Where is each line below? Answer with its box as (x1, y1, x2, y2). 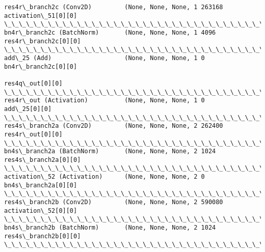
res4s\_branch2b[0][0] (4, 232, 81, 240)
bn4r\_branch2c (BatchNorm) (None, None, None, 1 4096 (4, 29, 216, 36)
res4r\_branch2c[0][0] (4, 37, 81, 45)
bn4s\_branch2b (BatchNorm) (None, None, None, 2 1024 (4, 224, 216, 232)
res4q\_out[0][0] (4, 79, 63, 87)
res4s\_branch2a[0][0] (4, 156, 81, 163)
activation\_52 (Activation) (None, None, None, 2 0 (4, 173, 205, 181)
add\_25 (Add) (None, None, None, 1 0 (4, 54, 205, 62)
